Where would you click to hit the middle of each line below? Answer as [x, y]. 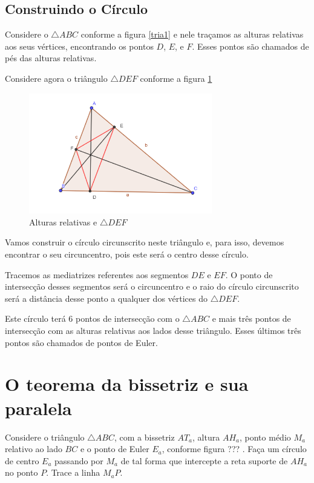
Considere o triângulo [45, 437]
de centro [22, 460]
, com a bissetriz [145, 437]
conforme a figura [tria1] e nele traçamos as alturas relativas [192, 34]
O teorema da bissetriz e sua [127, 384]
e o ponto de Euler [115, 449]
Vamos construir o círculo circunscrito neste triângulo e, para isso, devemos [145, 242]
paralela [38, 408]
